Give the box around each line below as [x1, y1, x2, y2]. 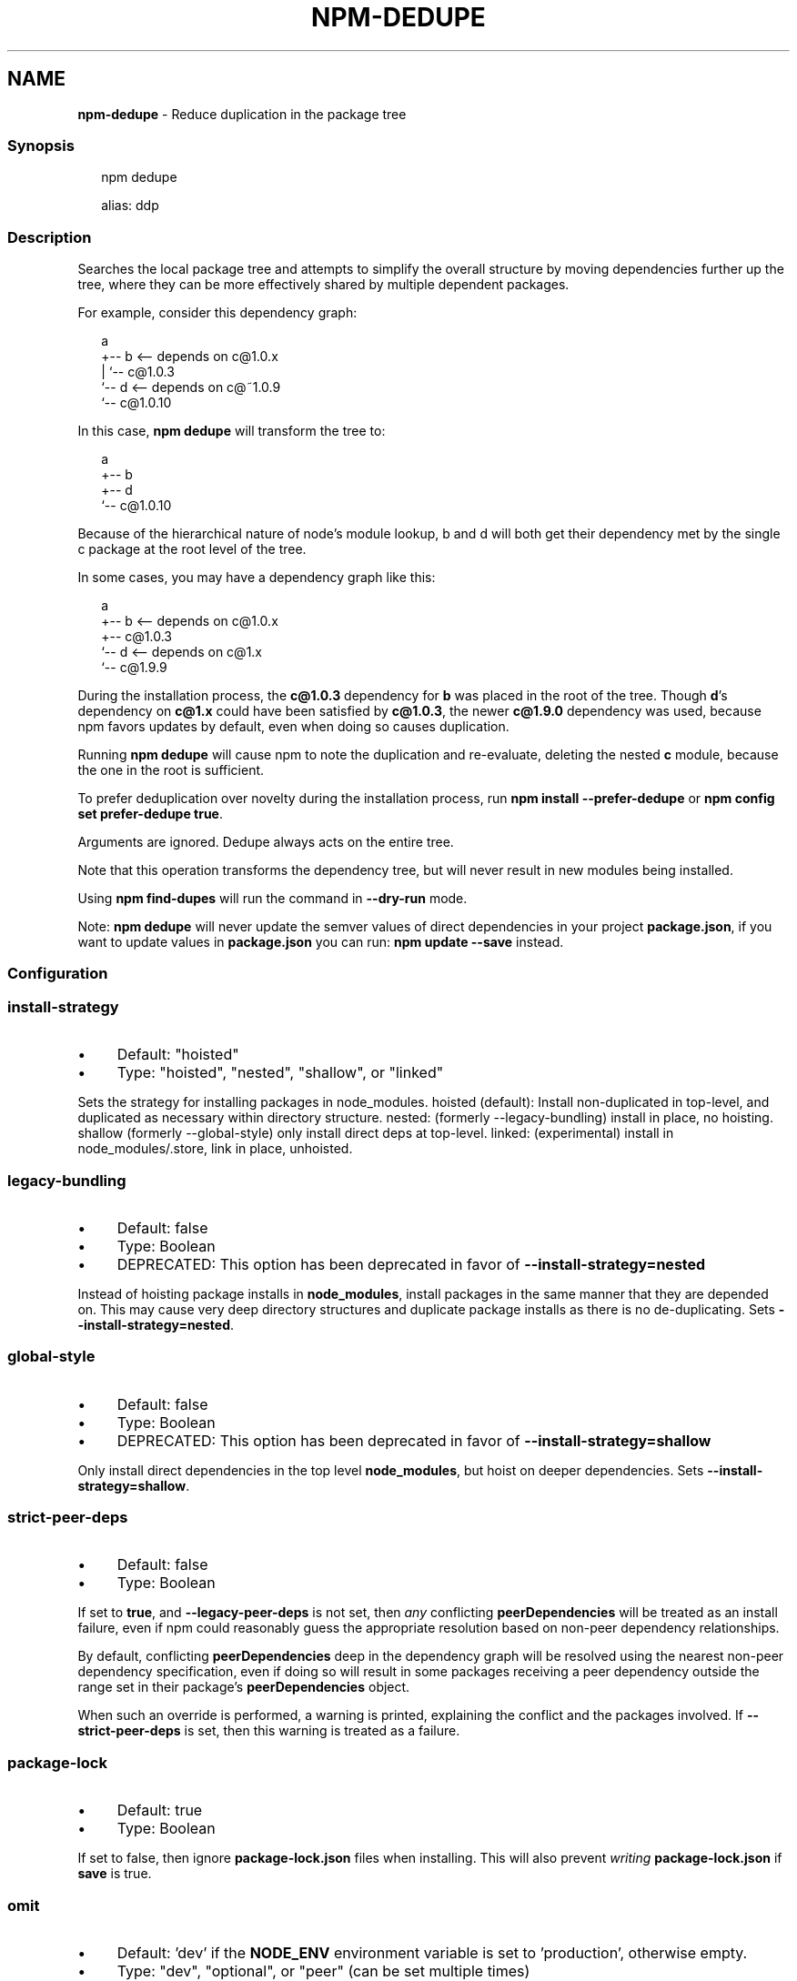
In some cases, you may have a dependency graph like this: [77, 569, 436, 586]
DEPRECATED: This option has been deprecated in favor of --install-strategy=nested [116, 1254, 706, 1273]
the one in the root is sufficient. [77, 762, 265, 779]
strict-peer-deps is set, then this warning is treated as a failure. [77, 1723, 460, 1739]
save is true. [77, 1865, 152, 1882]
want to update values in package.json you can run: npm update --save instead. [77, 934, 564, 950]
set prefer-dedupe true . [77, 806, 224, 822]
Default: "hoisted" [116, 1045, 239, 1064]
